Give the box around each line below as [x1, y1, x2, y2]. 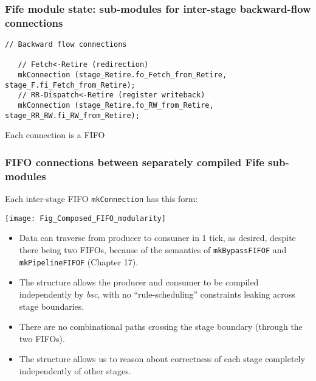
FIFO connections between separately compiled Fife [5, 154, 264, 169]
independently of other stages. [19, 364, 131, 377]
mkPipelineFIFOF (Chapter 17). [19, 255, 139, 268]
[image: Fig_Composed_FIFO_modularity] [5, 214, 166, 223]
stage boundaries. [19, 299, 84, 312]
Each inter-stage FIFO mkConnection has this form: [5, 192, 198, 205]
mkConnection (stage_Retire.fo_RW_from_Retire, [18, 101, 214, 110]
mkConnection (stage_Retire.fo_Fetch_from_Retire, [18, 71, 227, 80]
